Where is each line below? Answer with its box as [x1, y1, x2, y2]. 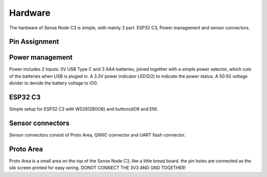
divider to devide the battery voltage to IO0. [9, 80, 98, 86]
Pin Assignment [9, 38, 59, 46]
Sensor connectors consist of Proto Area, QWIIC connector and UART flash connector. [9, 132, 185, 138]
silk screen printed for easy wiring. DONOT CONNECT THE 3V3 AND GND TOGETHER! [9, 165, 186, 171]
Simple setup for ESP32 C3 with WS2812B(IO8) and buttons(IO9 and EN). [9, 106, 159, 112]
